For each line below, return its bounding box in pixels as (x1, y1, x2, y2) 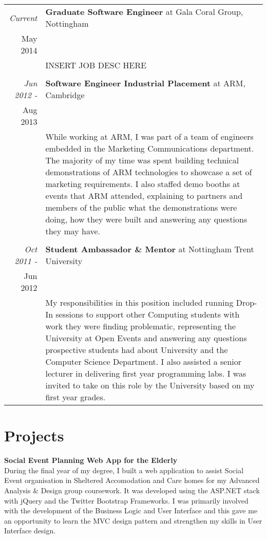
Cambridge (45, 89, 85, 101)
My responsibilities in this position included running (45, 296, 234, 308)
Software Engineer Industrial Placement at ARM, (45, 77, 245, 89)
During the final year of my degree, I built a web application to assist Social (4, 464, 244, 475)
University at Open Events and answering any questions (45, 332, 247, 344)
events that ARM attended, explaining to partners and (45, 190, 243, 201)
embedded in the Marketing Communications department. (45, 142, 254, 154)
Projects (4, 425, 64, 446)
